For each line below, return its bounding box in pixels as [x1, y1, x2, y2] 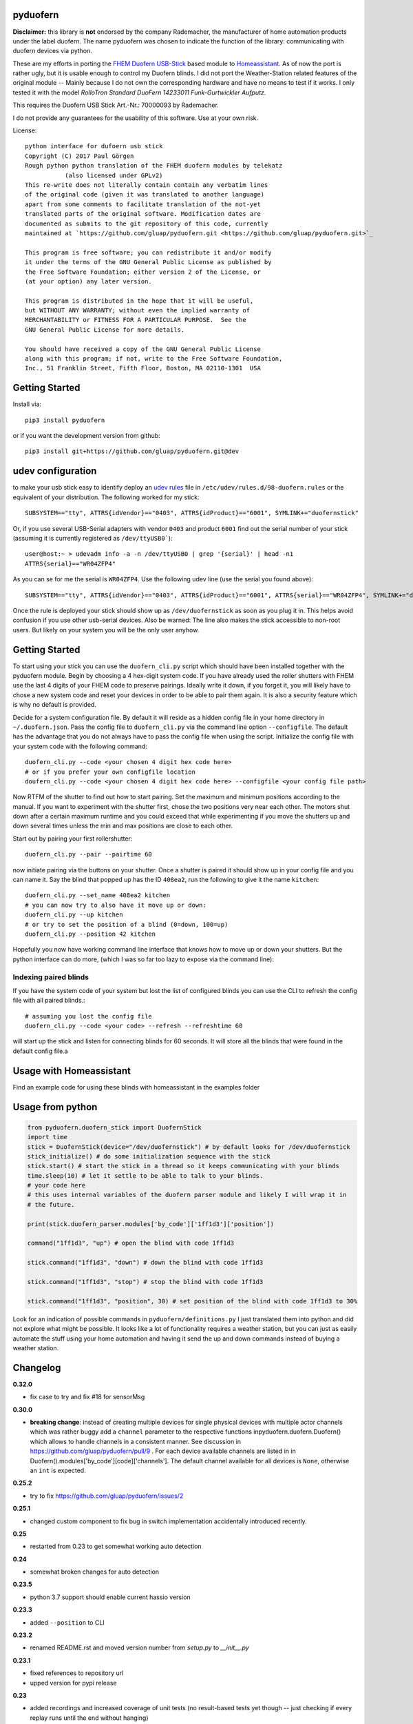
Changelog [12, 1362, 61, 1374]
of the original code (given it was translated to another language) [25, 190, 265, 199]
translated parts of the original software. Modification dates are [25, 210, 261, 218]
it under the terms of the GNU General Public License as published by [25, 259, 272, 266]
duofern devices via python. [12, 47, 93, 55]
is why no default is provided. [12, 701, 96, 709]
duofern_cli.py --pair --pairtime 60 [25, 850, 153, 859]
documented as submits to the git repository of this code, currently [25, 219, 268, 228]
